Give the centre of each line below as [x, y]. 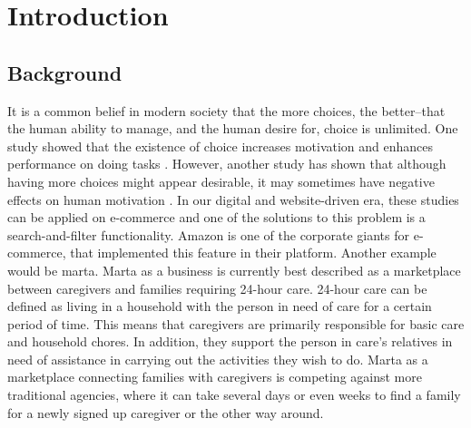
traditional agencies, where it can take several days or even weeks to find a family [234, 395]
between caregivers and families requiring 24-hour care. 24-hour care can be [217, 288]
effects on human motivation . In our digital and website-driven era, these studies [233, 199]
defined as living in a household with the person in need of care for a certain [220, 306]
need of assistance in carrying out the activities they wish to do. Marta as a [218, 359]
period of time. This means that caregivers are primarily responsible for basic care [236, 323]
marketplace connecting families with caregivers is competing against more [215, 377]
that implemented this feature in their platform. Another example [253, 253]
